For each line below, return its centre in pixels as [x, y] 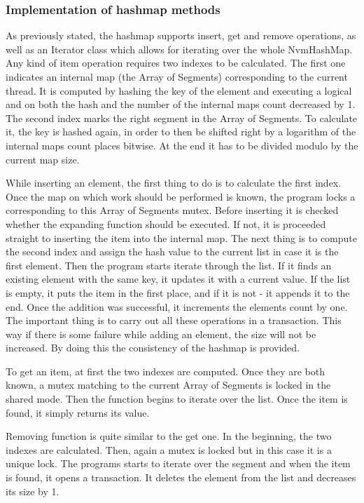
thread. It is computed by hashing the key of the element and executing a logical [179, 90]
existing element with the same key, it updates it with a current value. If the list [178, 279]
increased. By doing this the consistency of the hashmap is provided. [153, 348]
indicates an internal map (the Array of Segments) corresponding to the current [177, 76]
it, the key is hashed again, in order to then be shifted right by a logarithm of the [181, 132]
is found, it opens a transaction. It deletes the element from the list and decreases [181, 477]
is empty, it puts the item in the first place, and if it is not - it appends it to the [178, 292]
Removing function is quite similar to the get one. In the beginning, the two [169, 436]
